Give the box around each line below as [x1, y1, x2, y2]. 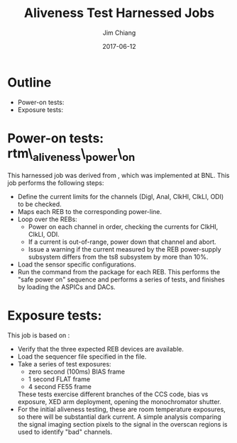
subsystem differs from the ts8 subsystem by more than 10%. [28, 253, 209, 262]
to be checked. [17, 200, 62, 208]
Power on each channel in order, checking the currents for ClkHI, [28, 223, 219, 231]
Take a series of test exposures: [17, 360, 111, 369]
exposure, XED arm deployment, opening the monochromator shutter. [17, 398, 221, 406]
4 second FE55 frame [28, 383, 92, 391]
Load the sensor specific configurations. [17, 260, 136, 269]
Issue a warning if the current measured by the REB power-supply [28, 245, 221, 254]
